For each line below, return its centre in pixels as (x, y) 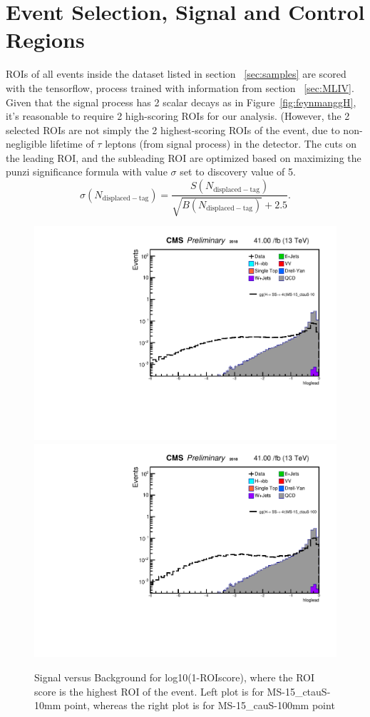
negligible (26, 144)
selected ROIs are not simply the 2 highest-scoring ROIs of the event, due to (173, 129)
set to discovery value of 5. (238, 172)
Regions (45, 40)
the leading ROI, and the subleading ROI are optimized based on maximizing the (184, 157)
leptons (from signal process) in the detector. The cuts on (231, 144)
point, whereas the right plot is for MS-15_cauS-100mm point (199, 705)
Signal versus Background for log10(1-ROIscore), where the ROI (174, 677)
